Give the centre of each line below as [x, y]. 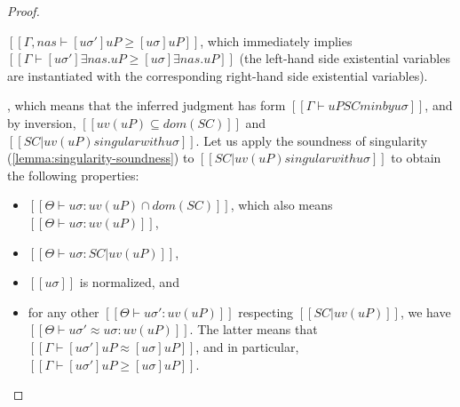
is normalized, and [129, 282]
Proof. [24, 11]
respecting [266, 311]
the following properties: [73, 175]
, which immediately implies [276, 40]
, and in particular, [247, 346]
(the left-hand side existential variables [345, 58]
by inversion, [42, 122]
